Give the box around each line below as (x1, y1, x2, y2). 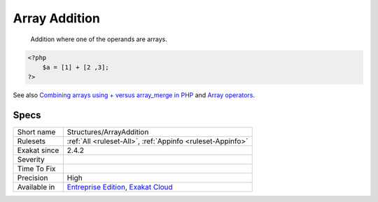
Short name (17, 127, 56, 137)
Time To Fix (17, 164, 56, 174)
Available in (17, 182, 55, 192)
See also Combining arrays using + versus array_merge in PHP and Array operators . (13, 91, 255, 99)
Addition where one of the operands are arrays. (30, 35, 168, 43)
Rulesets (17, 136, 45, 146)
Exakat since (17, 145, 59, 155)
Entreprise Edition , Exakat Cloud (66, 182, 173, 192)
